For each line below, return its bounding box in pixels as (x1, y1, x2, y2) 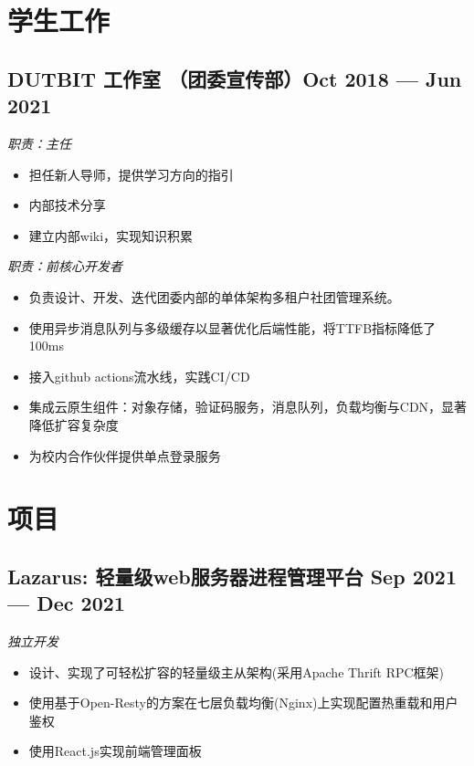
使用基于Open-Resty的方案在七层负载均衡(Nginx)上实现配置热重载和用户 (28, 693, 458, 712)
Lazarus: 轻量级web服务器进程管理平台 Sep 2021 (7, 561, 457, 590)
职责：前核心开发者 (7, 257, 122, 276)
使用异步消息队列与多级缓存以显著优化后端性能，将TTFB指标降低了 (28, 318, 437, 337)
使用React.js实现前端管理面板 (28, 741, 202, 761)
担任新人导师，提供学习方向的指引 (28, 164, 234, 184)
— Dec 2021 (7, 589, 125, 617)
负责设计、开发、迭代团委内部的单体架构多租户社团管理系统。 (28, 287, 400, 306)
